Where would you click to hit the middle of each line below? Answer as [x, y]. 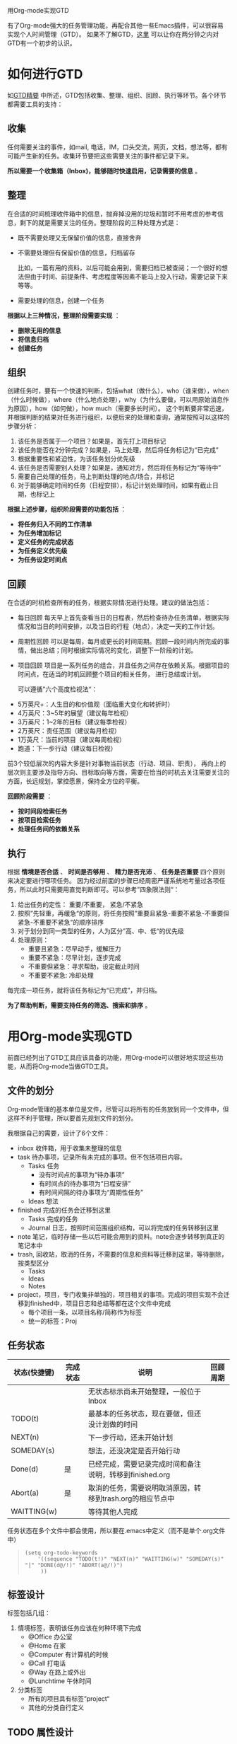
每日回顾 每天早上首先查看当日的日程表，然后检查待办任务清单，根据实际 [123, 618]
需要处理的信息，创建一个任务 [61, 300]
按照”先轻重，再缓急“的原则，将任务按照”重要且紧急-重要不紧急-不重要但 [123, 913]
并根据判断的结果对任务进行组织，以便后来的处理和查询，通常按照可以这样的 [119, 417]
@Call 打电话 [47, 1663]
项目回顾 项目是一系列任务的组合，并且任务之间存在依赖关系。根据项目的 [123, 665]
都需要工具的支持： [35, 104]
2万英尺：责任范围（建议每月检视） [69, 731]
